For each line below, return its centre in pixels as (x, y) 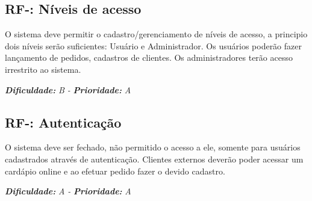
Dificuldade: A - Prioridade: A (68, 191)
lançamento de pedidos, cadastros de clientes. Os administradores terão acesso (149, 57)
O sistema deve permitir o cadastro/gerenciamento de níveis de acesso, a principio (156, 34)
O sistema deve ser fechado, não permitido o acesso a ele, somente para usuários (153, 147)
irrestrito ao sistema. (43, 69)
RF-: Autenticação (63, 122)
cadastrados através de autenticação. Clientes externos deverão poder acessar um (154, 159)
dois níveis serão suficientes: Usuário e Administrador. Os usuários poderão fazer (153, 45)
